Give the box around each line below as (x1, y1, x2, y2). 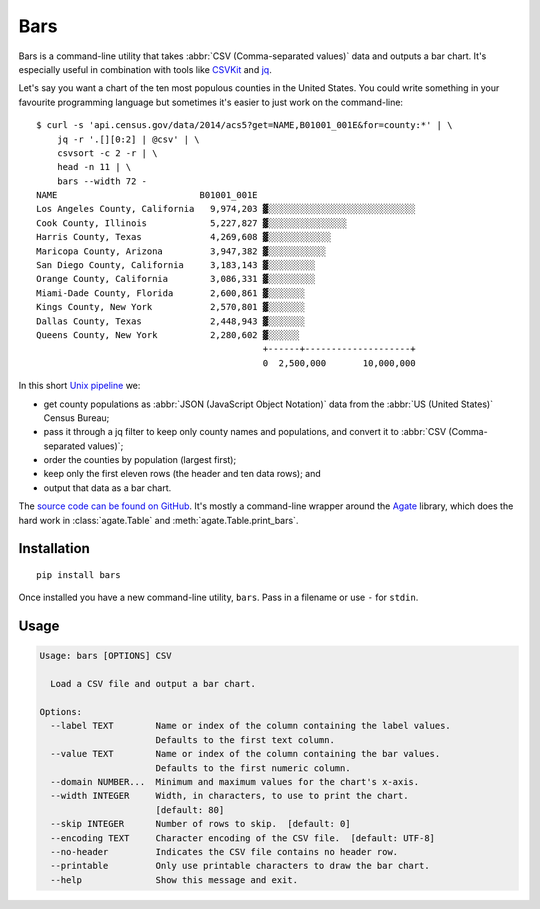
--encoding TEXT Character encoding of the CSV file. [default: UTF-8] (50, 832, 435, 844)
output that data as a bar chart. (43, 481, 172, 494)
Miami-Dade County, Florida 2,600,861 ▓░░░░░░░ (36, 287, 305, 299)
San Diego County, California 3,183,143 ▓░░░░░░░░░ (36, 260, 316, 271)
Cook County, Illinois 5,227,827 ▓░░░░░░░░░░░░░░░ (36, 217, 348, 229)
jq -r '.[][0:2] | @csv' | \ (56, 133, 200, 145)
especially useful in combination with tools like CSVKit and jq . (18, 63, 272, 75)
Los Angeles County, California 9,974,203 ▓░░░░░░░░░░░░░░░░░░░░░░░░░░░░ (36, 203, 416, 215)
